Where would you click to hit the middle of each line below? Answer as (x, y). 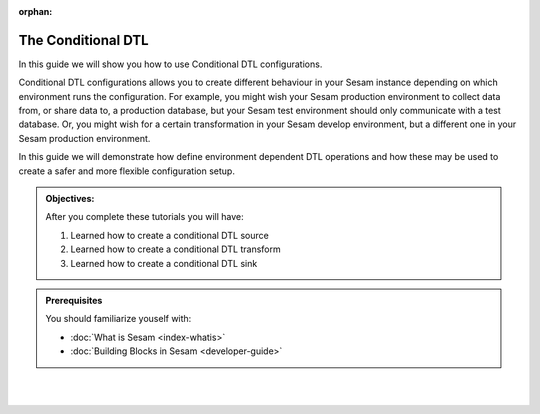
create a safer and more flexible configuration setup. (126, 171)
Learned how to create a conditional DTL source (169, 235)
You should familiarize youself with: (118, 319)
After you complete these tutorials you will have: (144, 217)
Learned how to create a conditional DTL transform (175, 249)
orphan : (35, 11)
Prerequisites (74, 300)
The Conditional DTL (83, 40)
